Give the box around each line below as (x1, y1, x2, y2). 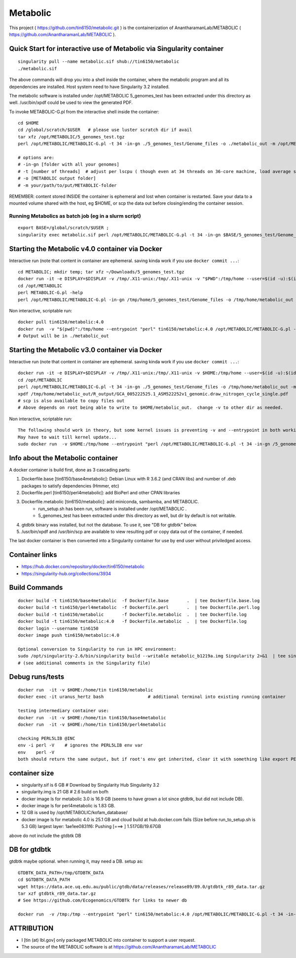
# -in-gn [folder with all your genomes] (18, 162, 119, 168)
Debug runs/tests (9, 673, 64, 681)
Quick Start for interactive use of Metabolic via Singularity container (9, 44, 224, 53)
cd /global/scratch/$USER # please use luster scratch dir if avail (18, 127, 192, 133)
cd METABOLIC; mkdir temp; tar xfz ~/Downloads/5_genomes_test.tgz (18, 269, 185, 275)
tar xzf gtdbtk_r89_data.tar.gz (18, 891, 96, 897)
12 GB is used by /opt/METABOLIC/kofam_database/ (21, 810, 128, 816)
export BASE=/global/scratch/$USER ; (18, 225, 110, 231)
